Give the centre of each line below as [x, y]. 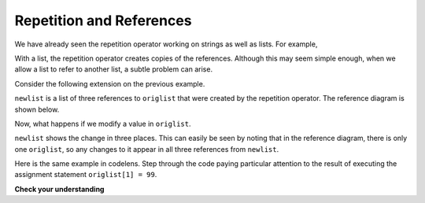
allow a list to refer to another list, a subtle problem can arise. [113, 69]
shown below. [37, 109]
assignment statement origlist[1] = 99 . [86, 175]
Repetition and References [103, 20]
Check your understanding [59, 189]
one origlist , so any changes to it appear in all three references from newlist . [147, 149]
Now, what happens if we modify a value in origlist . [103, 124]
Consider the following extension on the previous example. [110, 83]
